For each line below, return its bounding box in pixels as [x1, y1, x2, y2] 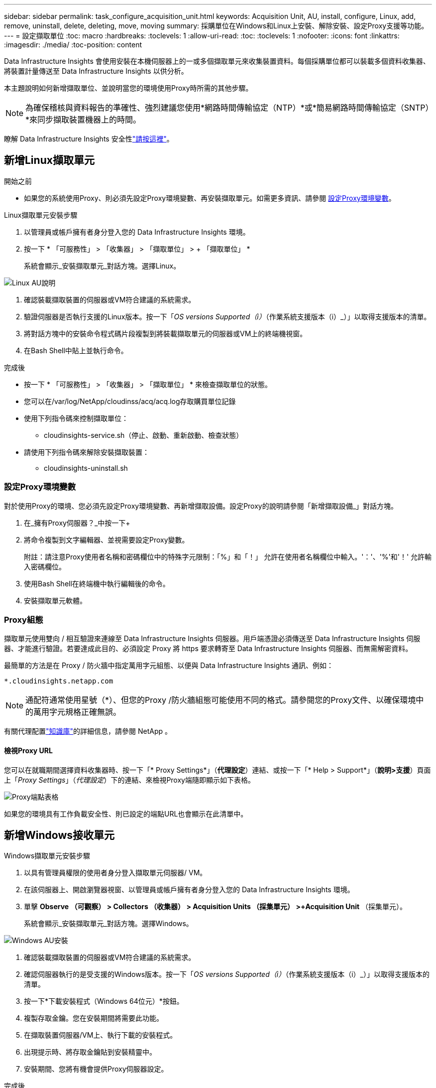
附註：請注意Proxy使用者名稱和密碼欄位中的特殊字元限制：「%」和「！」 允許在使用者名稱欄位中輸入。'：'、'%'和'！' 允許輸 [24, 552, 432, 561]
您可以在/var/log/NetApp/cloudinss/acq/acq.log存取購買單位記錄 [24, 397, 236, 406]
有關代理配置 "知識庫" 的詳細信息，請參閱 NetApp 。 [4, 727, 172, 736]
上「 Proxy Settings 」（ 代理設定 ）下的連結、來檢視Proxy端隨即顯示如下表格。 [4, 775, 255, 784]
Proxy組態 [4, 614, 43, 625]
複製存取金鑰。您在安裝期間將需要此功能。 [24, 1014, 163, 1023]
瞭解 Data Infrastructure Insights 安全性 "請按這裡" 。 [4, 135, 174, 143]
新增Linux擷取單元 [4, 154, 95, 167]
